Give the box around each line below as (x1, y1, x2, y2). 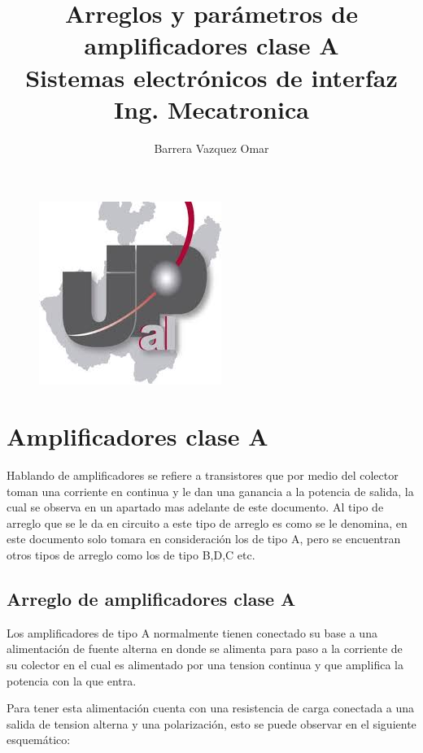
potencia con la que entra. (7, 672, 137, 689)
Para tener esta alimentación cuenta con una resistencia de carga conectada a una (7, 699, 415, 716)
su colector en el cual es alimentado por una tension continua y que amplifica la (7, 655, 403, 672)
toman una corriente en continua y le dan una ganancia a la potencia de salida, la (7, 482, 414, 499)
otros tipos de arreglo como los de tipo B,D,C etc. (7, 546, 255, 563)
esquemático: (7, 731, 71, 748)
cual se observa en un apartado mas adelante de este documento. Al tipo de (7, 498, 384, 516)
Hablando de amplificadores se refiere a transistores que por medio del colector (7, 467, 399, 483)
